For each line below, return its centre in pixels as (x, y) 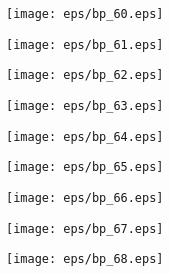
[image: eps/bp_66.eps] (85, 197)
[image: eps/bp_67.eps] (85, 228)
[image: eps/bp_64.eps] (85, 136)
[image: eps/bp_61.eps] (85, 44)
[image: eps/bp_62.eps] (85, 75)
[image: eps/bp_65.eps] (85, 167)
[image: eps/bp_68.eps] (85, 259)
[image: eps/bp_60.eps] (85, 14)
